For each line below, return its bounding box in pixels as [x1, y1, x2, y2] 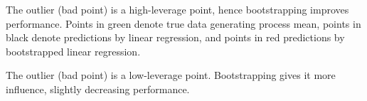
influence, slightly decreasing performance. [6, 81, 190, 96]
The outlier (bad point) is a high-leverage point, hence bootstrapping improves [6, 2, 349, 16]
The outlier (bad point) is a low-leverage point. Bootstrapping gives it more [6, 68, 336, 83]
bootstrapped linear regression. [6, 43, 141, 58]
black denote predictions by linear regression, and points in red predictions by [6, 30, 345, 45]
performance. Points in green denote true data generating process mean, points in [6, 16, 361, 31]
